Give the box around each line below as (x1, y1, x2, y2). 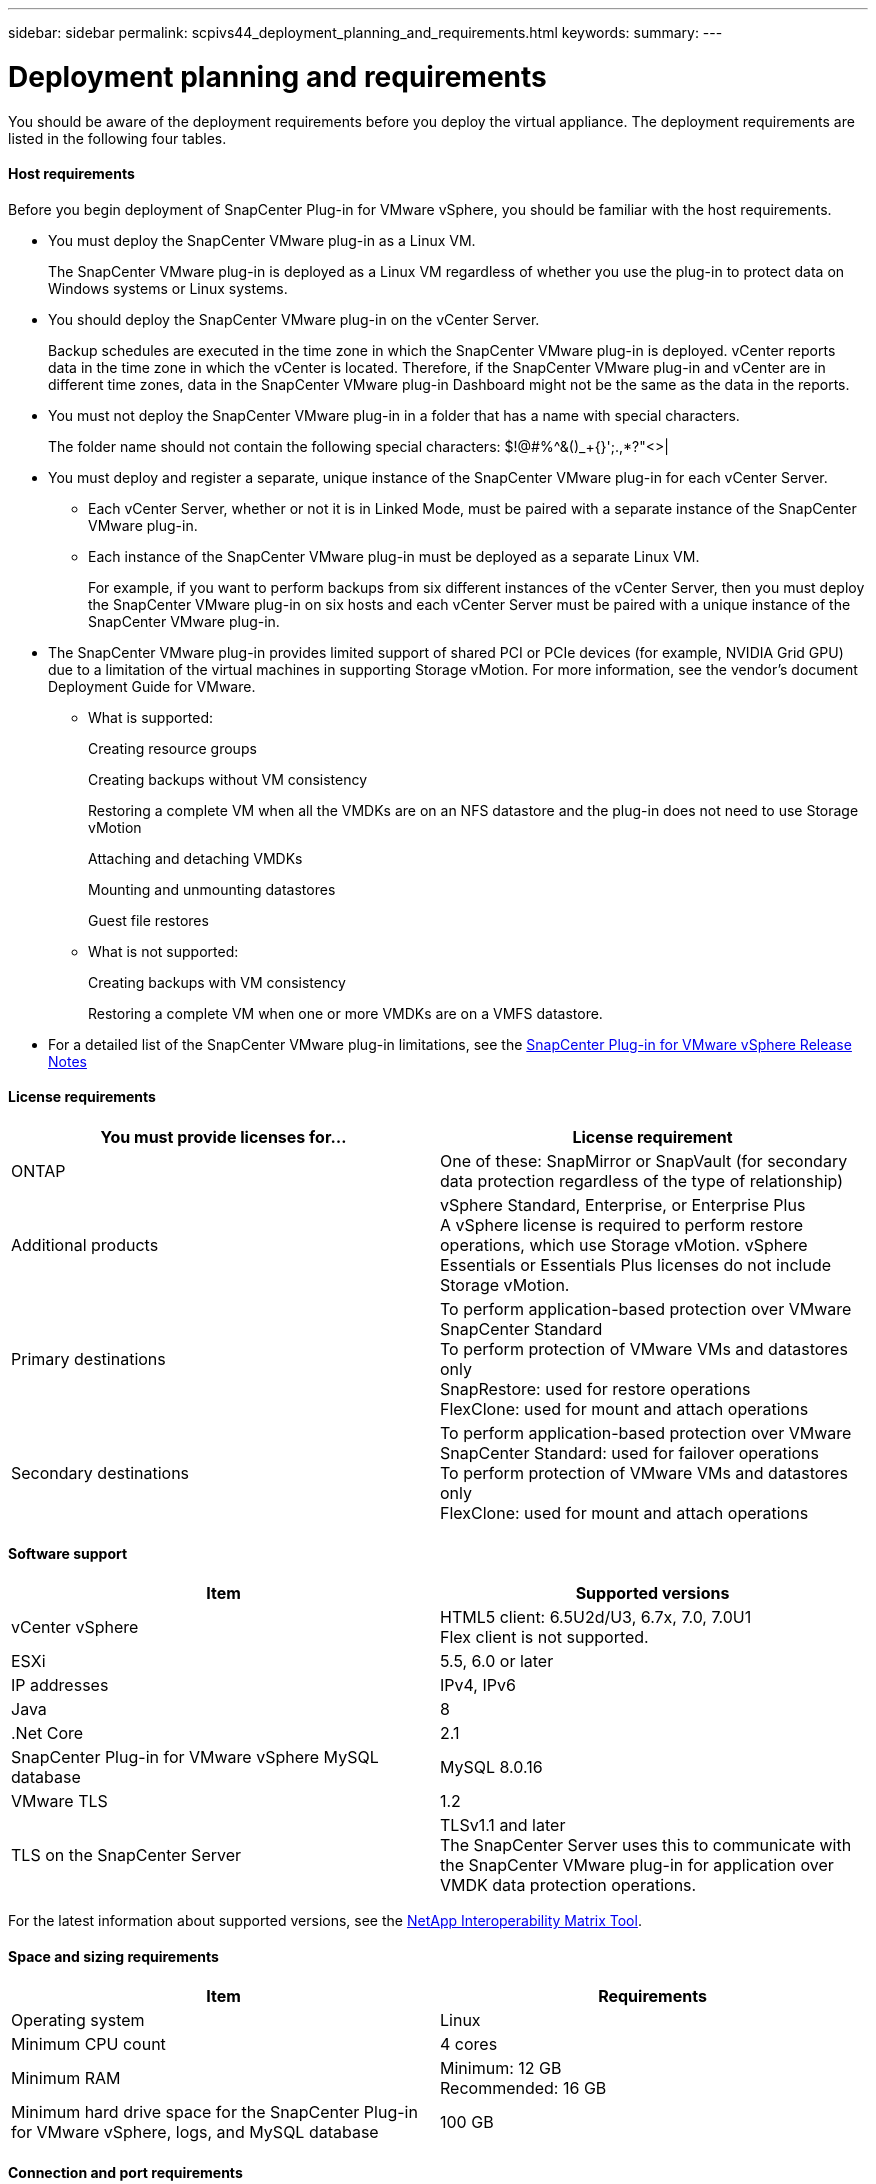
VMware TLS (11, 1791, 108, 1812)
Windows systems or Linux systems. (48, 279, 288, 297)
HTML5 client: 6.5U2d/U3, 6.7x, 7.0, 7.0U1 (440, 1607, 752, 1628)
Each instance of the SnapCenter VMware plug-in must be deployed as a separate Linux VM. (88, 547, 700, 565)
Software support (8, 1544, 128, 1562)
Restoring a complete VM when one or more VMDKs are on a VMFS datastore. (88, 1004, 603, 1022)
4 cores (440, 2034, 498, 2055)
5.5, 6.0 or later (440, 1651, 554, 1672)
